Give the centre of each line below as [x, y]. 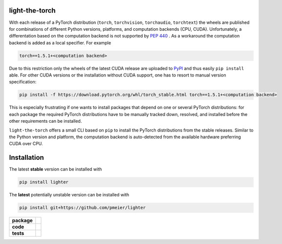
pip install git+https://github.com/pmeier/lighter [83, 208]
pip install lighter [44, 182]
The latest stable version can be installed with [55, 169]
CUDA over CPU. [26, 144]
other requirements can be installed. [45, 121]
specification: [23, 82]
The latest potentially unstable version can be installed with [69, 195]
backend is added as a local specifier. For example [60, 43]
